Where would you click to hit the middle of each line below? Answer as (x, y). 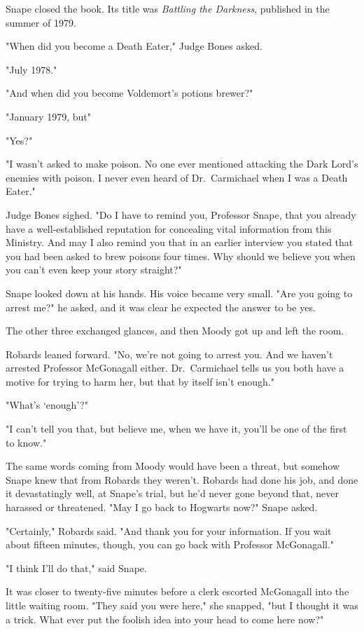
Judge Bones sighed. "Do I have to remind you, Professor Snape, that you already (181, 214)
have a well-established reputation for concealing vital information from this (169, 228)
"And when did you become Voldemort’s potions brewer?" (129, 93)
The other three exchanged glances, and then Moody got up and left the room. (175, 331)
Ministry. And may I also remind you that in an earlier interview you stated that (180, 242)
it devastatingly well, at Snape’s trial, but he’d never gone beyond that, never (172, 493)
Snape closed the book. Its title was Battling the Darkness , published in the (168, 8)
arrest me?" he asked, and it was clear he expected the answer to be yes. (161, 307)
